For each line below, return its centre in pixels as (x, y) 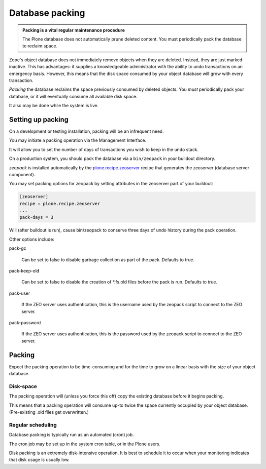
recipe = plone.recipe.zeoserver (60, 203)
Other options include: (32, 239)
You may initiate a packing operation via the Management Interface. (78, 140)
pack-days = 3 (36, 217)
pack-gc (18, 248)
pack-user (20, 293)
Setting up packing (39, 119)
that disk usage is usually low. (39, 460)
